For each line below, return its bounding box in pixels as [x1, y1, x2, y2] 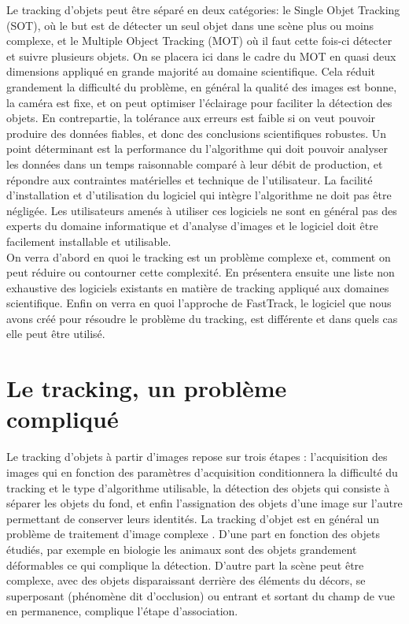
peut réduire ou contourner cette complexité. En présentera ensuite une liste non [6, 264, 395, 280]
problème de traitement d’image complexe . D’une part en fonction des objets [6, 526, 380, 542]
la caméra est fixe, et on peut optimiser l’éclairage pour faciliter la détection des [6, 94, 392, 110]
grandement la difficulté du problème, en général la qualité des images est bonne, [6, 78, 397, 95]
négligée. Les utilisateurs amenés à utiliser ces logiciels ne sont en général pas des [6, 202, 397, 218]
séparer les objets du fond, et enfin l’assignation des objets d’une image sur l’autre [6, 495, 403, 511]
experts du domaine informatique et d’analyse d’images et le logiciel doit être [6, 217, 378, 234]
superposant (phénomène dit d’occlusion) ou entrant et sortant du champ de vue [6, 587, 395, 604]
